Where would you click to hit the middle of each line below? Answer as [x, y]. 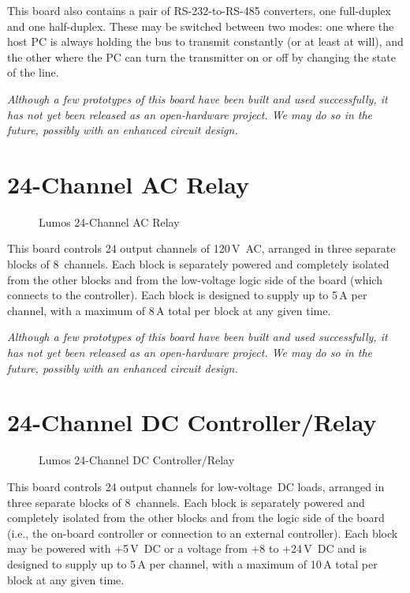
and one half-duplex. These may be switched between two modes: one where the [201, 26]
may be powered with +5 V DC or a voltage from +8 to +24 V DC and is [187, 548]
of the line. [33, 72]
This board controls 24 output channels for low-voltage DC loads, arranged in [196, 486]
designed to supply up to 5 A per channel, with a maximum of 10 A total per [192, 563]
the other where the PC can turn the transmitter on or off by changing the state [201, 56]
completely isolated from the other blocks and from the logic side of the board [196, 518]
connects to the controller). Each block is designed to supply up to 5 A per [187, 295]
